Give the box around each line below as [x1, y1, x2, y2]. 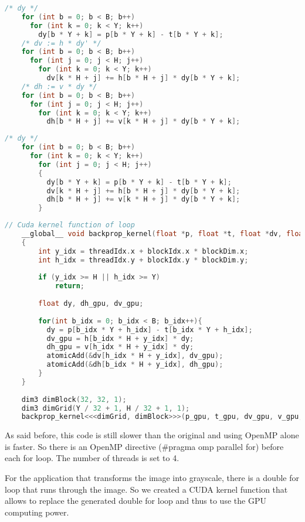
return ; [55, 282, 85, 291]
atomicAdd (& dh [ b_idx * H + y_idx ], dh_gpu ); [46, 360, 223, 369]
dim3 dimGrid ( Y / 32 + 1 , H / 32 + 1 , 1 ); [21, 404, 190, 412]
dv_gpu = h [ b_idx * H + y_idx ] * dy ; [46, 334, 194, 343]
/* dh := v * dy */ [21, 82, 97, 91]
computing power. [5, 506, 69, 518]
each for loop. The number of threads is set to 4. [5, 452, 179, 464]
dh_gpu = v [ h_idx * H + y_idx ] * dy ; [46, 343, 194, 352]
